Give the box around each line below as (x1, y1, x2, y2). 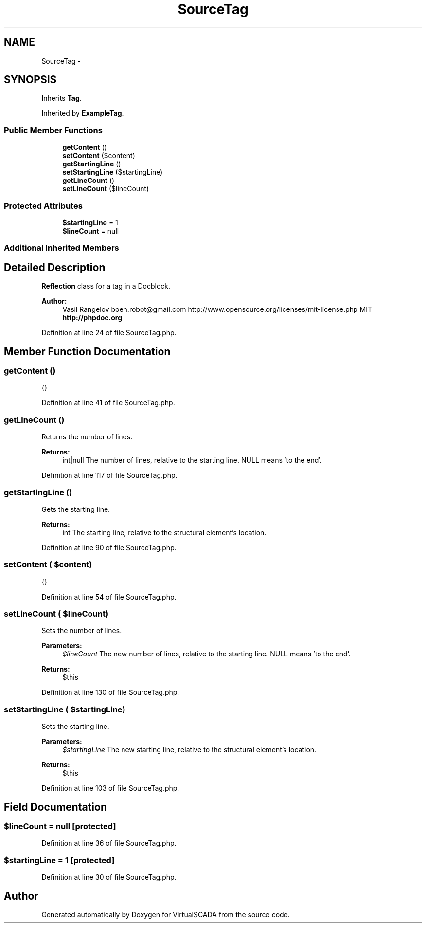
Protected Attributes (4, 200, 83, 211)
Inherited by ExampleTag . (41, 109, 124, 118)
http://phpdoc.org (62, 313, 123, 322)
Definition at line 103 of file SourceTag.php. (41, 784, 179, 793)
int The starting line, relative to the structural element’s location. (62, 528, 266, 537)
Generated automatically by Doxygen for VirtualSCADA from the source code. (41, 910, 290, 919)
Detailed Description (4, 261, 106, 273)
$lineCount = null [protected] (4, 821, 116, 831)
